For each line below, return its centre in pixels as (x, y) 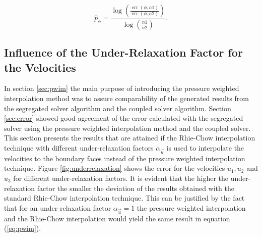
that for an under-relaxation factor (58, 207)
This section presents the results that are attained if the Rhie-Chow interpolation (130, 138)
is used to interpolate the (205, 148)
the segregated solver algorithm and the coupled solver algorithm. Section (118, 108)
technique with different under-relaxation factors (79, 148)
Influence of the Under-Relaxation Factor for (123, 52)
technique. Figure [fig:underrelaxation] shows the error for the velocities (115, 168)
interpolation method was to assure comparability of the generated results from (126, 98)
